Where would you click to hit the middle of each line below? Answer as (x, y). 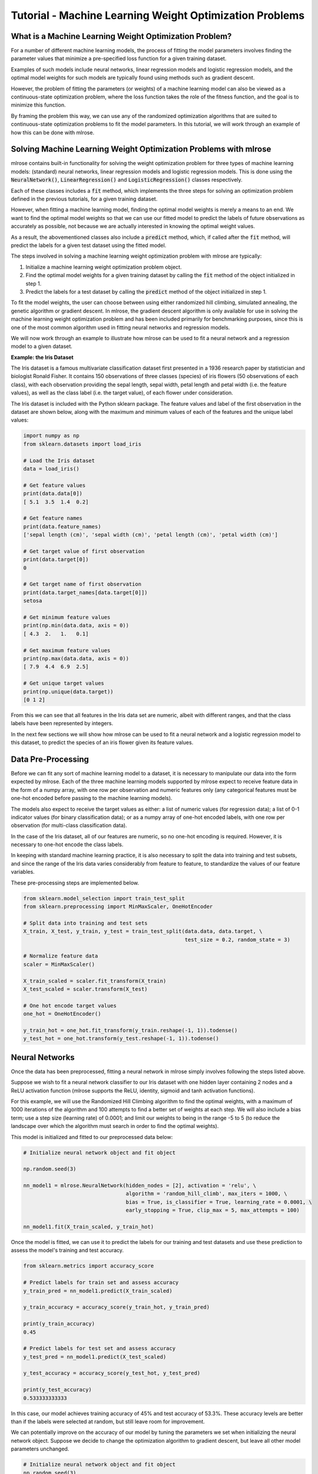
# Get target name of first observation (82, 584)
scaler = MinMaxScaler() (59, 964)
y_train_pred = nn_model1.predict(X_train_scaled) (98, 1291)
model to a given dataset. (42, 346)
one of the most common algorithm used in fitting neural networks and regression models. (120, 327)
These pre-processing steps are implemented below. (75, 883)
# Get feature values (54, 485)
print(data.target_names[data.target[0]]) (85, 592)
